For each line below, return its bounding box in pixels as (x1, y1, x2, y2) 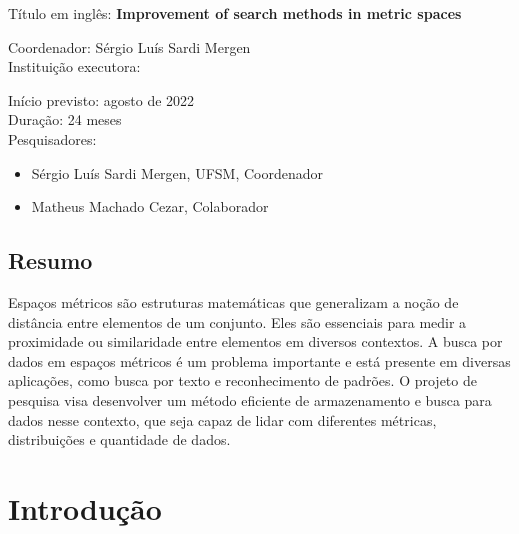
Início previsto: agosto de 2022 (8, 89, 195, 110)
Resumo (8, 245, 93, 276)
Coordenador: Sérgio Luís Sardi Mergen (8, 36, 251, 57)
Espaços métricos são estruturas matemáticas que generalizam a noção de (8, 291, 459, 312)
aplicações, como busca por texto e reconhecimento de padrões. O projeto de (8, 370, 477, 391)
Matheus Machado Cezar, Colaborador (31, 196, 269, 217)
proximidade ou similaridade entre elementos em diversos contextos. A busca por (8, 331, 503, 352)
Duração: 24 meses (8, 109, 122, 130)
